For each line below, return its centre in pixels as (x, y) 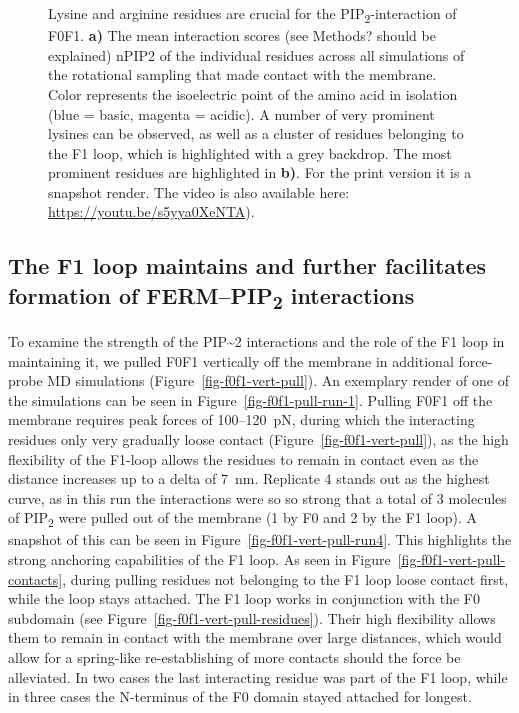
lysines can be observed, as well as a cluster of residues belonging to (256, 133)
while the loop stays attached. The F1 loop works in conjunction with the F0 (244, 598)
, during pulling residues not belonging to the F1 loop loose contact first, (285, 578)
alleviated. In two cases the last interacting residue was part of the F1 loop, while (258, 676)
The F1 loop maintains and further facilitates (247, 265)
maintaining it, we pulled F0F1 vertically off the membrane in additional (231, 360)
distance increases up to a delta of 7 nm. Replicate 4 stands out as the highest (249, 478)
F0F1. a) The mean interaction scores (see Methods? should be (242, 35)
